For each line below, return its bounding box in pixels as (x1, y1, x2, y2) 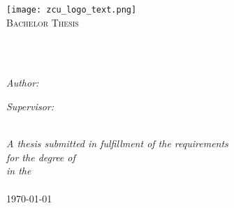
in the (6, 163, 31, 178)
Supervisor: (6, 99, 54, 114)
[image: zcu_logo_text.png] (6, 5, 137, 15)
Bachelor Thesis (6, 15, 79, 29)
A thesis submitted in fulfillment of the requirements (6, 136, 228, 151)
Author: (6, 75, 39, 90)
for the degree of (6, 149, 75, 164)
